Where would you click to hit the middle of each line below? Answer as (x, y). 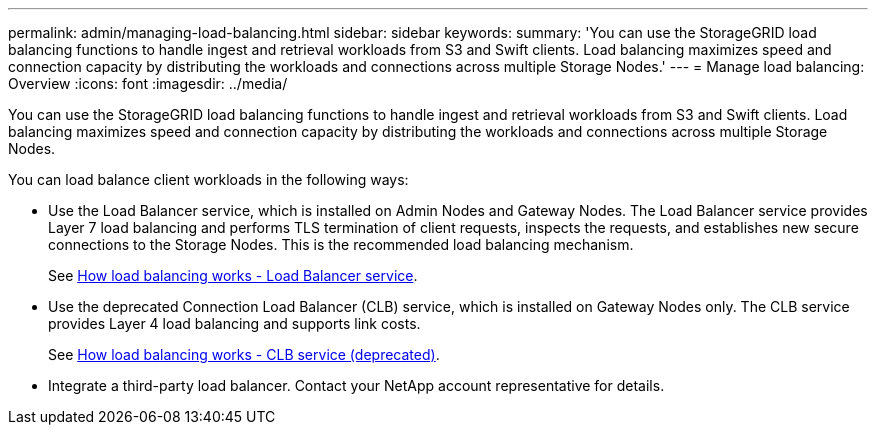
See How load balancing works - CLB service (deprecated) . (244, 354)
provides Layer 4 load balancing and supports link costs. (234, 323)
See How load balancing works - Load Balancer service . (233, 275)
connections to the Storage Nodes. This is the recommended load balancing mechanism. (341, 244)
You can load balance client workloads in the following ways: (208, 179)
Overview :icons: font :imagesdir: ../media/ (148, 83)
